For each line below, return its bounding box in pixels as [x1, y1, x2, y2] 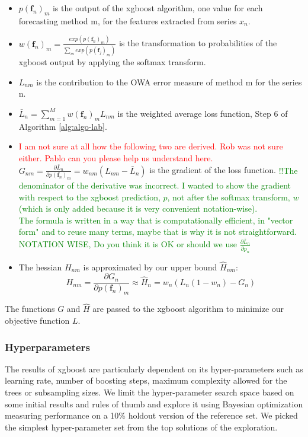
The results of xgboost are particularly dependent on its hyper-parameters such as [5, 362, 303, 375]
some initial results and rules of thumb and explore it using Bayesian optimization [5, 397, 303, 410]
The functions [5, 302, 55, 315]
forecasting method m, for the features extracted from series [18, 14, 237, 27]
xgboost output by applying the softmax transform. [18, 56, 206, 68]
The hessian [18, 260, 62, 273]
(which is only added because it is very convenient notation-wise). [18, 202, 258, 215]
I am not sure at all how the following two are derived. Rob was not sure [18, 140, 283, 152]
